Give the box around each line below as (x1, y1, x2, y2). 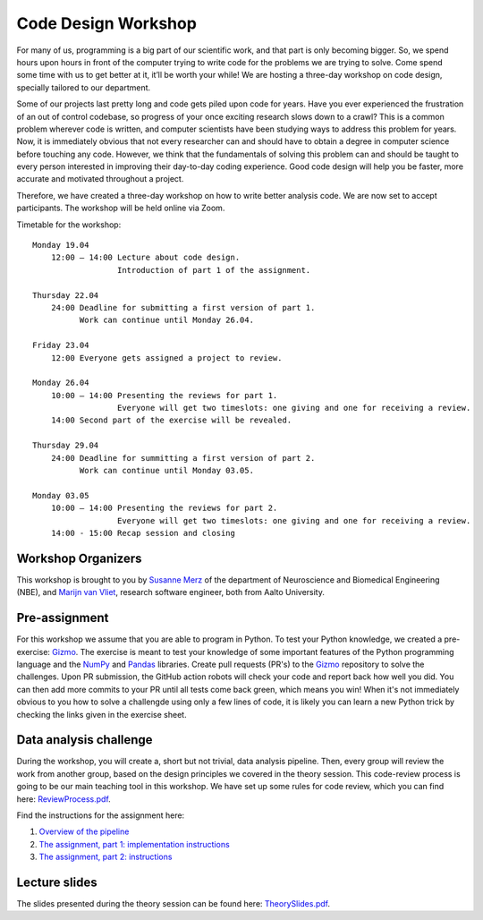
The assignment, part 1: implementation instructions (38, 839, 230, 849)
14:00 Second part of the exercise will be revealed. (50, 415, 292, 425)
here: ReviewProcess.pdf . (16, 793, 111, 805)
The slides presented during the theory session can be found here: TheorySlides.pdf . (16, 899, 331, 909)
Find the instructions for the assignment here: (16, 810, 185, 821)
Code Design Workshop (16, 13, 197, 33)
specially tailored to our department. (16, 81, 151, 93)
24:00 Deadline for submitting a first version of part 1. (50, 302, 316, 312)
